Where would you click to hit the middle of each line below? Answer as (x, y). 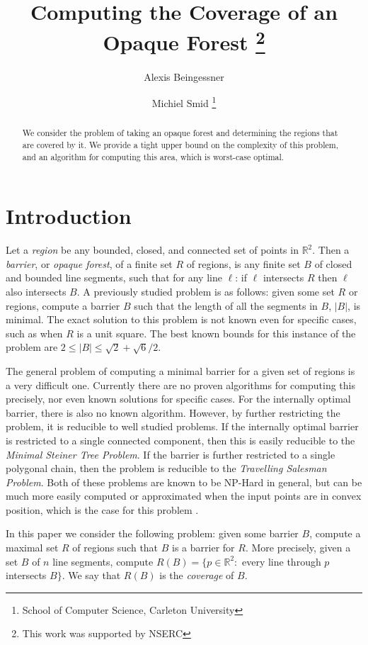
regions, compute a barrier (63, 305)
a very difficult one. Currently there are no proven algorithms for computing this (180, 385)
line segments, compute (103, 561)
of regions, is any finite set (243, 263)
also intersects (36, 291)
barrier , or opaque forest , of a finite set (89, 263)
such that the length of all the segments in (226, 305)
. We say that (91, 575)
